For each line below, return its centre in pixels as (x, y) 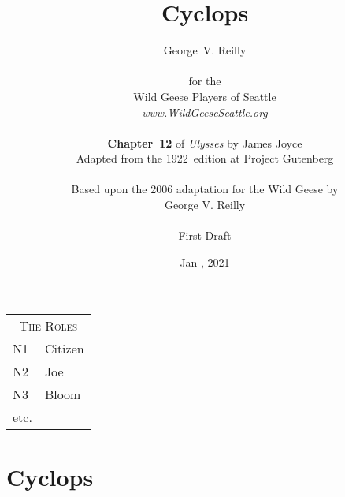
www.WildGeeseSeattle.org (205, 112)
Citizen (64, 349)
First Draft (205, 235)
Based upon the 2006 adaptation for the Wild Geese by (205, 189)
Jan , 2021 (205, 262)
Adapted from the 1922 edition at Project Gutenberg (205, 158)
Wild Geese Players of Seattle (205, 96)
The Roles (48, 326)
